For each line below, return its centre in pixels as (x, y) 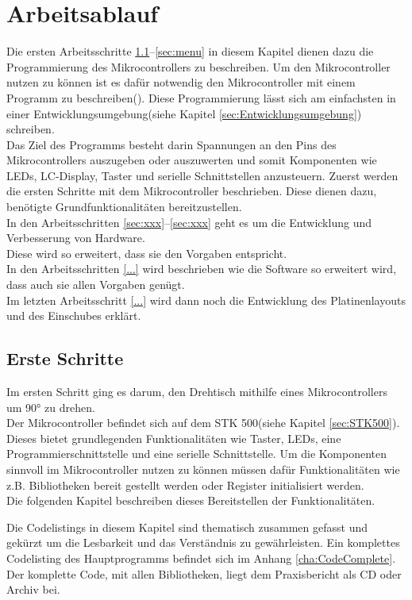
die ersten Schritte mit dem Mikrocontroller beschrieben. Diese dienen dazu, (192, 191)
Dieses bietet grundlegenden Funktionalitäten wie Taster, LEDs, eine (174, 438)
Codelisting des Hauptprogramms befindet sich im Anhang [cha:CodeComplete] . (201, 558)
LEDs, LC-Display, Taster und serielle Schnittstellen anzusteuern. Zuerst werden (202, 175)
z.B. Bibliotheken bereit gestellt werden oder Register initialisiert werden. (185, 485)
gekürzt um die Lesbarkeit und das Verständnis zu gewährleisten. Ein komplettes (203, 542)
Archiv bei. (33, 589)
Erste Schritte (65, 358)
